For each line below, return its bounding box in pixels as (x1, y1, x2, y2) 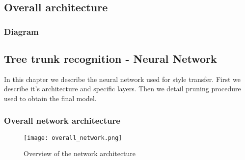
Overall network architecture (4, 114, 120, 126)
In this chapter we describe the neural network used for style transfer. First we (4, 74, 241, 84)
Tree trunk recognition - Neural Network (4, 51, 217, 66)
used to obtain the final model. (4, 93, 97, 104)
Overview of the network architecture (24, 148, 136, 159)
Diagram (4, 25, 39, 37)
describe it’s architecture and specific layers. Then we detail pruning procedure (4, 83, 241, 94)
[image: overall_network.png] (24, 134, 122, 141)
